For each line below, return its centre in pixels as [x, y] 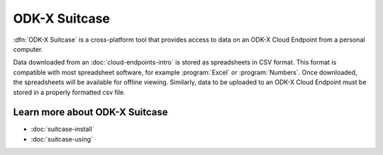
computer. [28, 49]
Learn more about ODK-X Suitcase [90, 112]
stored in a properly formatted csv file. [69, 92]
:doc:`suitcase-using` [62, 139]
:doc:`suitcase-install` [62, 129]
